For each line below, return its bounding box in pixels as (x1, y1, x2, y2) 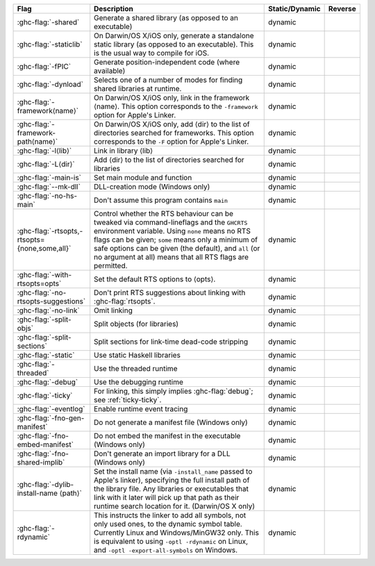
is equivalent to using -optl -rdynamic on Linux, (94, 537, 249, 546)
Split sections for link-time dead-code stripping (94, 337, 249, 347)
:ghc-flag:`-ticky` (17, 391, 73, 400)
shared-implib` (17, 458, 65, 467)
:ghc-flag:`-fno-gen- (17, 413, 85, 423)
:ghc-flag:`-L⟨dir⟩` (17, 160, 76, 169)
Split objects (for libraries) (94, 319, 179, 328)
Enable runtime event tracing (94, 404, 188, 413)
